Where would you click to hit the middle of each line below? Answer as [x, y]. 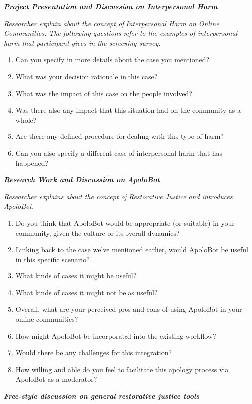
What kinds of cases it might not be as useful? [87, 292]
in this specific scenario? [53, 259]
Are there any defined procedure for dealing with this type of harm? [120, 136]
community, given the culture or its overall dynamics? [98, 232]
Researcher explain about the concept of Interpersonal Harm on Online [112, 23]
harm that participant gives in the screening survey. [82, 43]
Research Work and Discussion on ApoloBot [82, 180]
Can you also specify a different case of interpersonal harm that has [119, 153]
